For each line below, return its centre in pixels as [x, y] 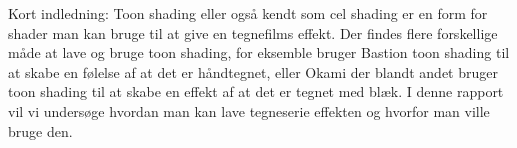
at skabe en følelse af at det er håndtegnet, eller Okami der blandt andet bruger [253, 71]
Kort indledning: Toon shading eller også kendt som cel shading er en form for [248, 13]
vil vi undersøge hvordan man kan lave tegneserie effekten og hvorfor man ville [249, 110]
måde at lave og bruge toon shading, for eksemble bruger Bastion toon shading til [259, 52]
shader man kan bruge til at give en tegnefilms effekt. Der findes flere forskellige [253, 32]
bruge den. [40, 130]
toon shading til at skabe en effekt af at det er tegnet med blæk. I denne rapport [256, 91]
